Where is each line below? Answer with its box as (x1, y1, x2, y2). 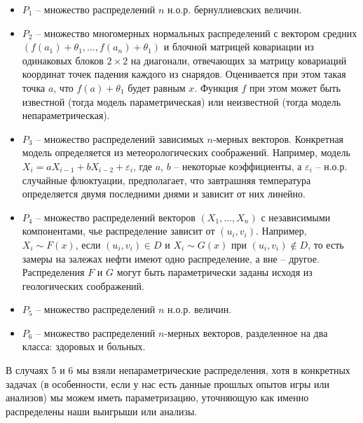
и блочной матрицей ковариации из (163, 39, 314, 54)
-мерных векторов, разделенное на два (164, 325, 328, 340)
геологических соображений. (22, 278, 144, 293)
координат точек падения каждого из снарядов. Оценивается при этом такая (22, 67, 346, 81)
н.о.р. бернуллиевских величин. (167, 2, 302, 16)
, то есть (308, 237, 344, 251)
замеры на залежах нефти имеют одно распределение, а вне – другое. (22, 251, 320, 265)
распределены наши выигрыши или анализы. (6, 403, 198, 418)
